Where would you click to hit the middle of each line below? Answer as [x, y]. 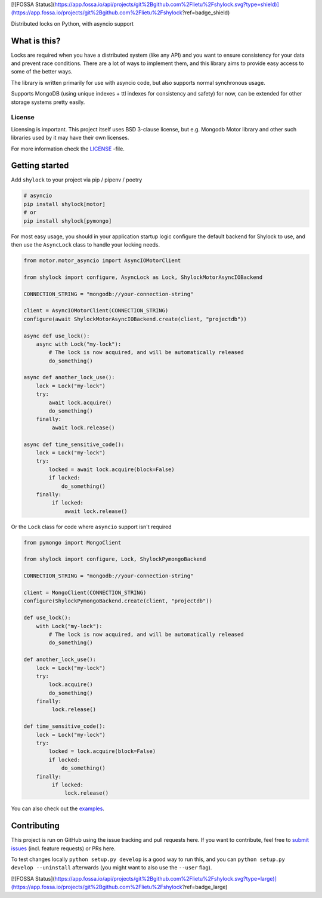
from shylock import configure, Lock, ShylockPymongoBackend [115, 559]
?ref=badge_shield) [206, 13]
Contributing [35, 826]
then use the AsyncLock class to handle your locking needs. [86, 245]
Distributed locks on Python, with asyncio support [72, 23]
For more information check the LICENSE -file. [68, 149]
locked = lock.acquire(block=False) [102, 751]
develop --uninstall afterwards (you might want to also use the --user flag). [112, 868]
